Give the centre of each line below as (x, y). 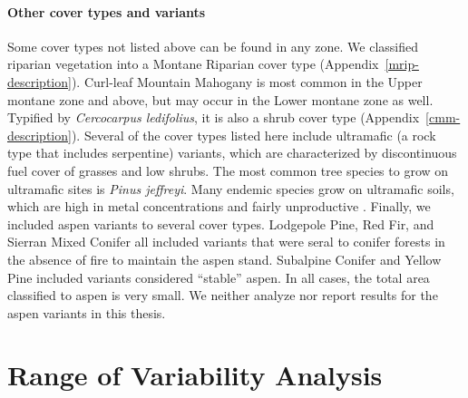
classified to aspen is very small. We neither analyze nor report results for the (223, 295)
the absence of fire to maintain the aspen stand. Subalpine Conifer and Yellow (224, 259)
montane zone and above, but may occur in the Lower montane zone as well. (220, 99)
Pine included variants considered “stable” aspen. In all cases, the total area (219, 277)
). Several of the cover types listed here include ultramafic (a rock (253, 135)
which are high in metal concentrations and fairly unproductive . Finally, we (219, 206)
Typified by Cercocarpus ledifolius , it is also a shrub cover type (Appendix (214, 117)
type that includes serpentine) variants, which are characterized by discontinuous (232, 153)
